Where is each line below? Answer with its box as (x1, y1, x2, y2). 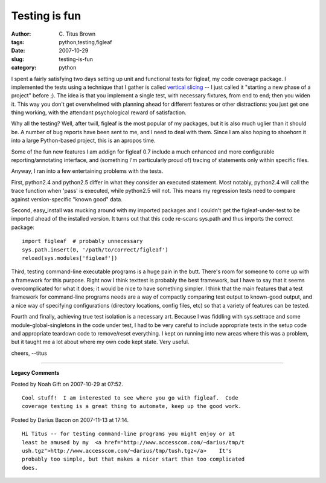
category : (11, 64, 37, 71)
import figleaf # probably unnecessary (22, 238, 143, 245)
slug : (11, 55, 24, 63)
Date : (11, 47, 25, 54)
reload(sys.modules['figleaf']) (22, 254, 118, 261)
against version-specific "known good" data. (11, 195, 123, 203)
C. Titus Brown (59, 30, 96, 37)
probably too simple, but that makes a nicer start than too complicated (22, 456, 245, 462)
